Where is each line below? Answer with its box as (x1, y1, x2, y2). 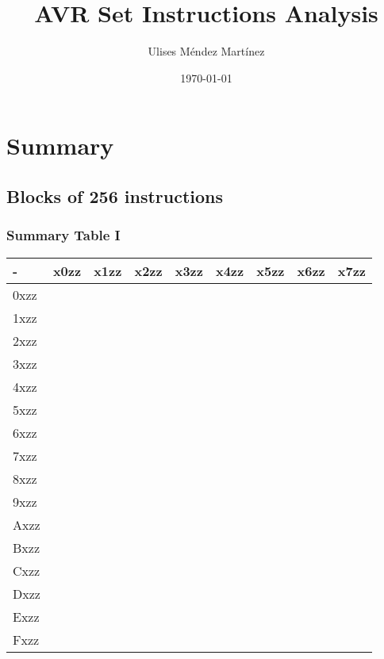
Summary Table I (6, 225, 121, 245)
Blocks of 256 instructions (6, 183, 224, 208)
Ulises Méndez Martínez (148, 43, 265, 59)
